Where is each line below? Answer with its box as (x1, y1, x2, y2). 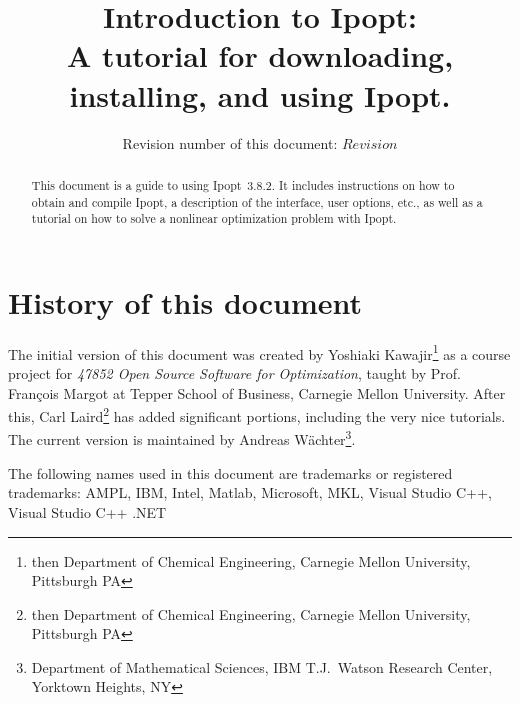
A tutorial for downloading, (66, 35, 454, 76)
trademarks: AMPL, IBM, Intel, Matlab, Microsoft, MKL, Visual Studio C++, (8, 482, 492, 503)
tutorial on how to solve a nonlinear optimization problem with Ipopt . (31, 210, 397, 227)
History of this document (8, 281, 363, 322)
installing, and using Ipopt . (69, 74, 451, 115)
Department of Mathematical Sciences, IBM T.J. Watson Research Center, (31, 656, 493, 677)
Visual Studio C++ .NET (8, 501, 167, 522)
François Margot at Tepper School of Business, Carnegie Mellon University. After (8, 382, 506, 403)
